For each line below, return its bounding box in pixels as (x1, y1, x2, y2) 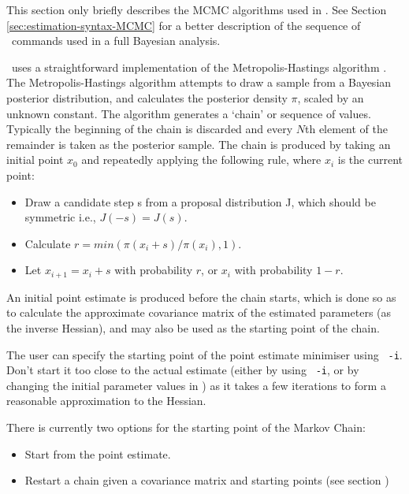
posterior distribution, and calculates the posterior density (6, 89, 288, 106)
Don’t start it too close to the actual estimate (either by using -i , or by (6, 362, 359, 378)
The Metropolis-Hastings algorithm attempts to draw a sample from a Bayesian (6, 74, 392, 91)
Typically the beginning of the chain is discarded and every (6, 121, 293, 137)
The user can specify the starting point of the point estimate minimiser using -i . (6, 346, 403, 362)
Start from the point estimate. (24, 445, 171, 462)
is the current (337, 151, 403, 168)
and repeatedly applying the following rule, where (81, 151, 322, 168)
